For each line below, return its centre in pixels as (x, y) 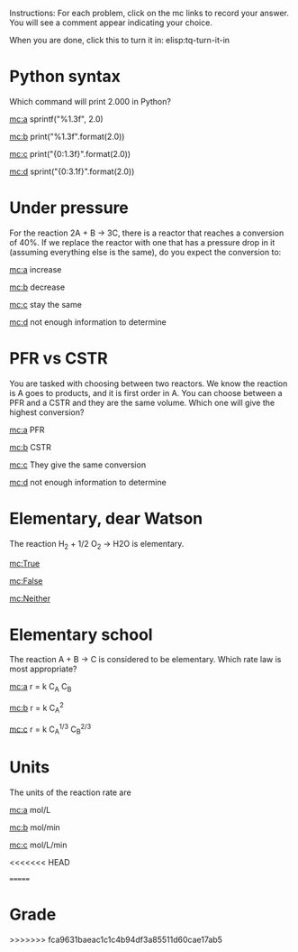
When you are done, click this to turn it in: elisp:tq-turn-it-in (120, 40)
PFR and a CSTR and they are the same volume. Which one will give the (142, 402)
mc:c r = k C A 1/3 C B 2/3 (50, 729)
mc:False (26, 580)
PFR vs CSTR (59, 359)
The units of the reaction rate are (71, 792)
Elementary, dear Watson (106, 519)
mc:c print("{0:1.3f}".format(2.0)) (70, 153)
